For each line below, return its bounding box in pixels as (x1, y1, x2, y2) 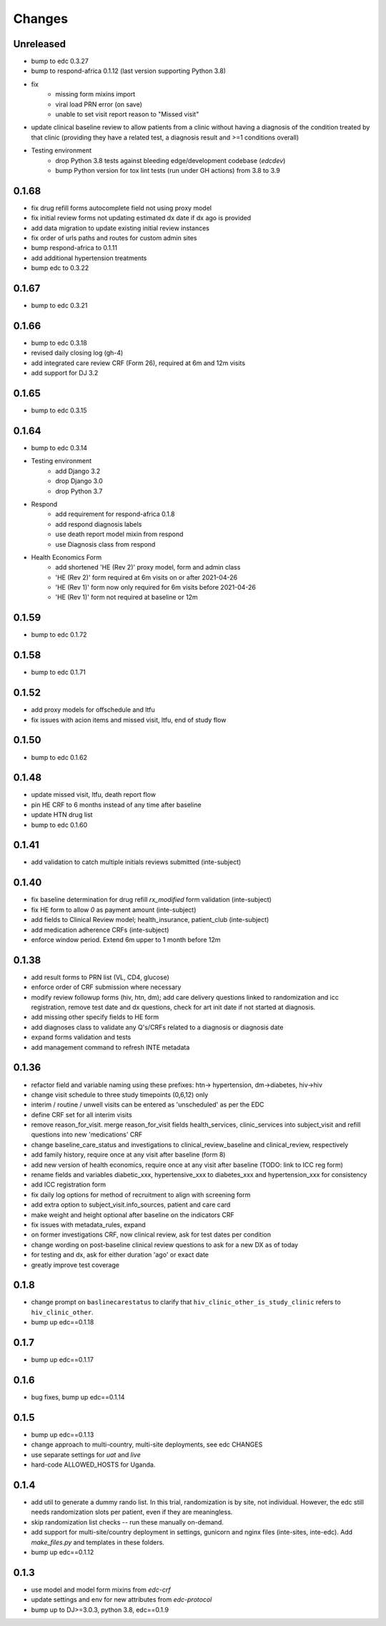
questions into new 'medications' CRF (31, 1130, 143, 1139)
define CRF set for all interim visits (31, 1110, 132, 1119)
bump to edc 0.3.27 (31, 57, 89, 66)
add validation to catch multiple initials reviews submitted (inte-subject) (31, 858, 242, 866)
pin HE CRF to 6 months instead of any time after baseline (31, 800, 202, 809)
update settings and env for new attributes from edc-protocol (31, 1595, 212, 1604)
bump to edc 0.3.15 (31, 406, 87, 415)
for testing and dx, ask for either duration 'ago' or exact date (31, 1251, 209, 1259)
